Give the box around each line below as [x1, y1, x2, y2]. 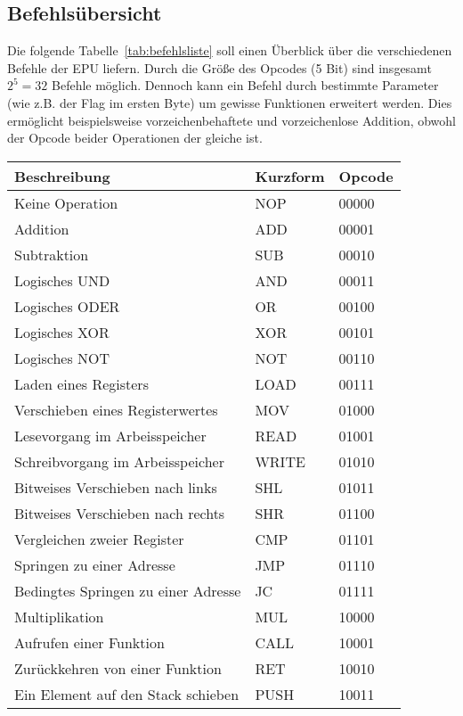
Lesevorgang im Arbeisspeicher [14, 424, 207, 446]
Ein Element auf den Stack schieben [14, 683, 240, 704]
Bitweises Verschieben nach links [14, 476, 217, 498]
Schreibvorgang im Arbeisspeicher [14, 450, 224, 472]
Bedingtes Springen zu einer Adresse [14, 580, 241, 601]
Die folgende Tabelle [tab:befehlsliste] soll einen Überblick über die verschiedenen [7, 41, 452, 60]
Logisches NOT [14, 347, 110, 368]
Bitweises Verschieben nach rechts [14, 502, 225, 523]
